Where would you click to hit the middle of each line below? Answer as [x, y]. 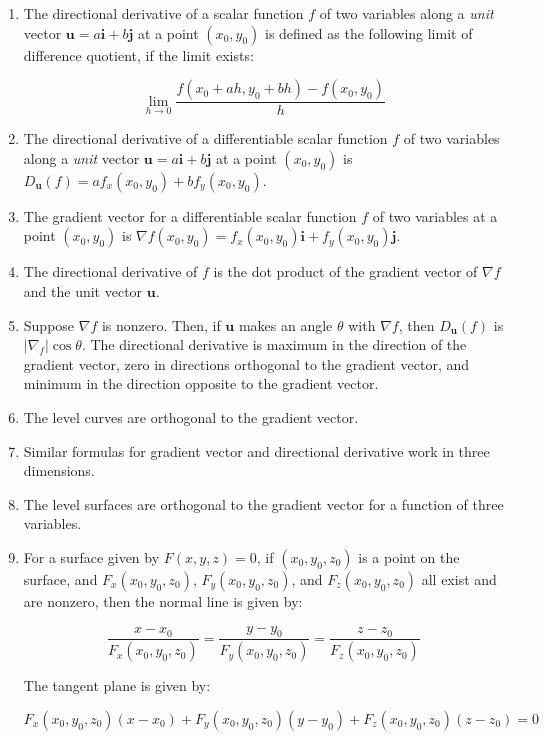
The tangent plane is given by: [117, 685]
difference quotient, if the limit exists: [138, 54]
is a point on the [409, 556]
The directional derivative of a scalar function [163, 13]
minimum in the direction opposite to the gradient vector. [201, 383]
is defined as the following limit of [369, 32]
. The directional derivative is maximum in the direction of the [274, 344]
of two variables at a [435, 215]
